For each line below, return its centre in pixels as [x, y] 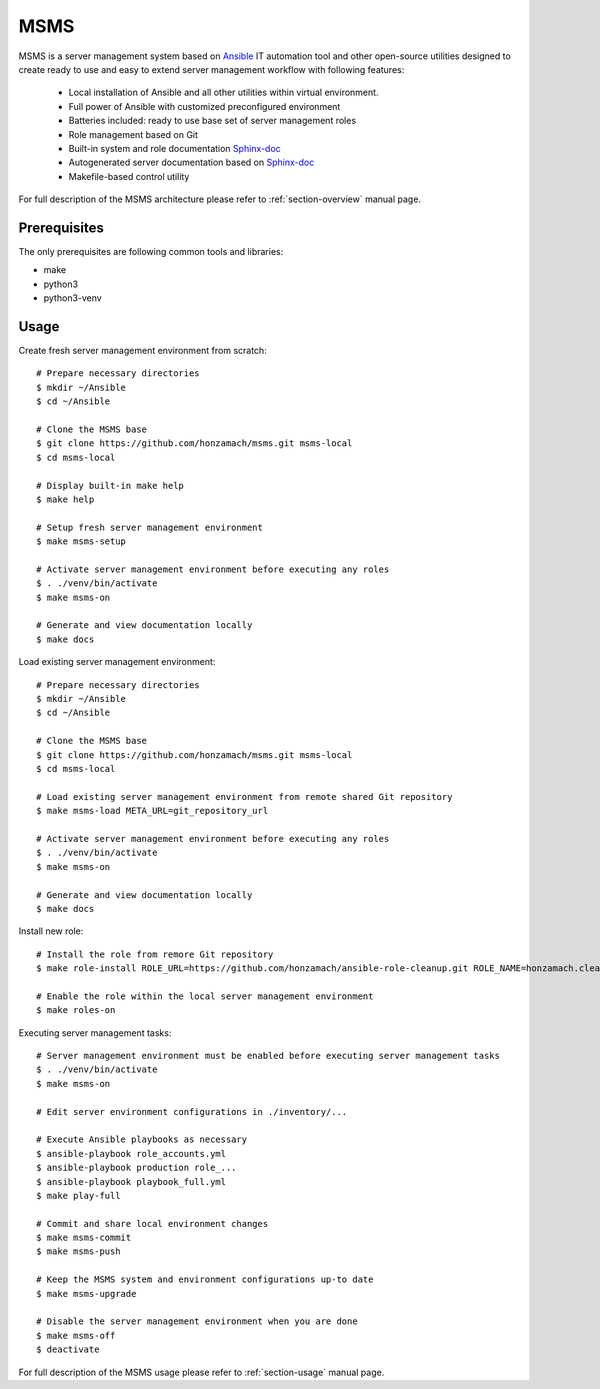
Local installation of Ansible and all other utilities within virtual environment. [223, 92]
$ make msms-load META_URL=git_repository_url [152, 811]
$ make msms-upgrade [86, 1293]
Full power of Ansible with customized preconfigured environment [204, 106]
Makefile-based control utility [129, 176]
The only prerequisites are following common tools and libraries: [151, 251]
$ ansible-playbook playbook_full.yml [131, 1181]
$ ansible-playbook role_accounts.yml [131, 1153]
